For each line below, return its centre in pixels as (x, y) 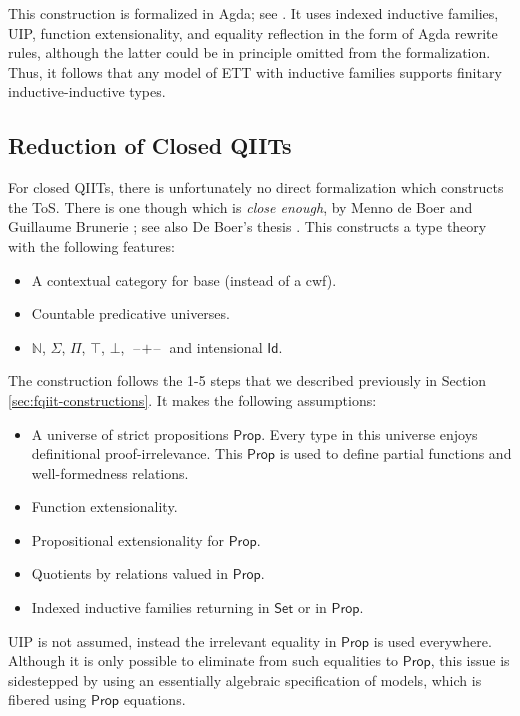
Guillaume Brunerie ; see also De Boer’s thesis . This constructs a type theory (247, 226)
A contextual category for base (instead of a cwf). (184, 279)
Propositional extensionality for (127, 539)
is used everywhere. (432, 640)
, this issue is (470, 660)
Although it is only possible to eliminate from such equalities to (203, 660)
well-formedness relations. (110, 472)
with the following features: (91, 245)
